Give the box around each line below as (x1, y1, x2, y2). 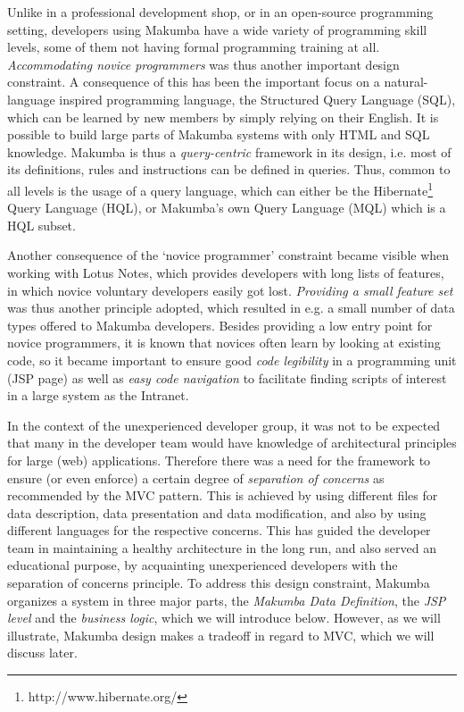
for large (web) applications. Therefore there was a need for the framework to (7, 450, 431, 469)
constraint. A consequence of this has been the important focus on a (7, 72, 380, 91)
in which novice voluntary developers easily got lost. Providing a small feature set (7, 281, 453, 299)
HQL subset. (7, 215, 76, 234)
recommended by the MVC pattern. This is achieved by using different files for (7, 486, 438, 505)
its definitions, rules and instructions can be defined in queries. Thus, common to (7, 160, 451, 179)
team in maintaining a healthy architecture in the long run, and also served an (7, 538, 436, 557)
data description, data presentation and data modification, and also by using (7, 503, 427, 522)
